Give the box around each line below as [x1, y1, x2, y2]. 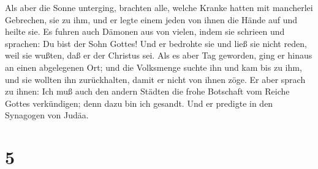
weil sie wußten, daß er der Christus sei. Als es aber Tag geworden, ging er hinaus [5, 49, 312, 62]
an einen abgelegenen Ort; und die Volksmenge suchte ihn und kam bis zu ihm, [5, 60, 302, 73]
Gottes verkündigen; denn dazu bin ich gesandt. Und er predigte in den [5, 96, 273, 109]
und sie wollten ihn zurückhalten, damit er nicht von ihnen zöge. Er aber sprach [5, 73, 306, 85]
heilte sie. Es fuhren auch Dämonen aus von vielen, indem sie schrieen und [5, 25, 285, 38]
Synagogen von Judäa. [5, 109, 89, 121]
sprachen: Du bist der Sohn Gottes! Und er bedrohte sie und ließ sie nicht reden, [5, 37, 307, 49]
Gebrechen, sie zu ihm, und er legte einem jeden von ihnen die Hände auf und [5, 13, 298, 26]
